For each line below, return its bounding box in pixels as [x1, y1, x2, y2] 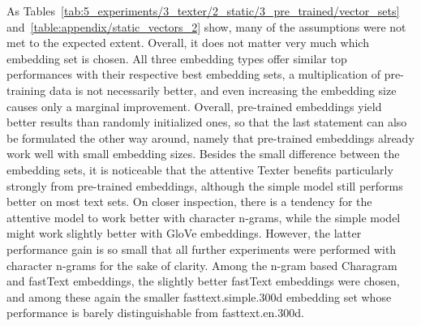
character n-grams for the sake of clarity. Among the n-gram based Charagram [6, 256, 397, 273]
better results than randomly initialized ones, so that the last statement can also [6, 114, 407, 131]
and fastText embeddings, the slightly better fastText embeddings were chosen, [6, 272, 400, 290]
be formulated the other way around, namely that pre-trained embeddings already [6, 129, 415, 146]
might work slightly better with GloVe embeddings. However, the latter [6, 225, 362, 242]
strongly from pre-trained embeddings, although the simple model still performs [6, 177, 403, 194]
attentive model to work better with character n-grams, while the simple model [6, 208, 401, 225]
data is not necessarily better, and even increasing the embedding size [49, 81, 397, 98]
